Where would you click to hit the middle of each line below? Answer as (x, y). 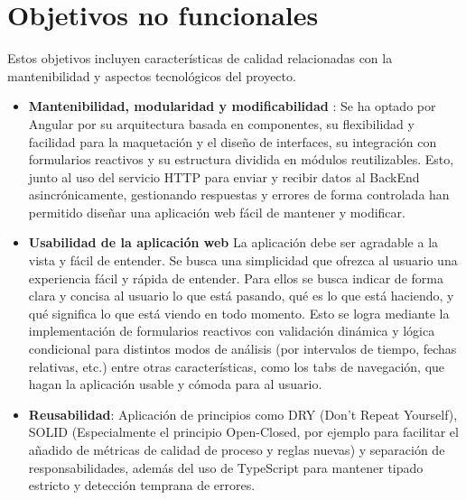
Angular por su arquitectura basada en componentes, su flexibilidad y (221, 123)
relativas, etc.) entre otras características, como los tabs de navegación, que (237, 366)
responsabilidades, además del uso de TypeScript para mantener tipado (226, 467)
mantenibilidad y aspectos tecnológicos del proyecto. (152, 75)
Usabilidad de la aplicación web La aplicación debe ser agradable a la (233, 242)
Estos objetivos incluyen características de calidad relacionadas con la (200, 58)
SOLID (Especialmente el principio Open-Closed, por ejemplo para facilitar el (243, 432)
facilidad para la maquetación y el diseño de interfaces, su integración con (233, 141)
